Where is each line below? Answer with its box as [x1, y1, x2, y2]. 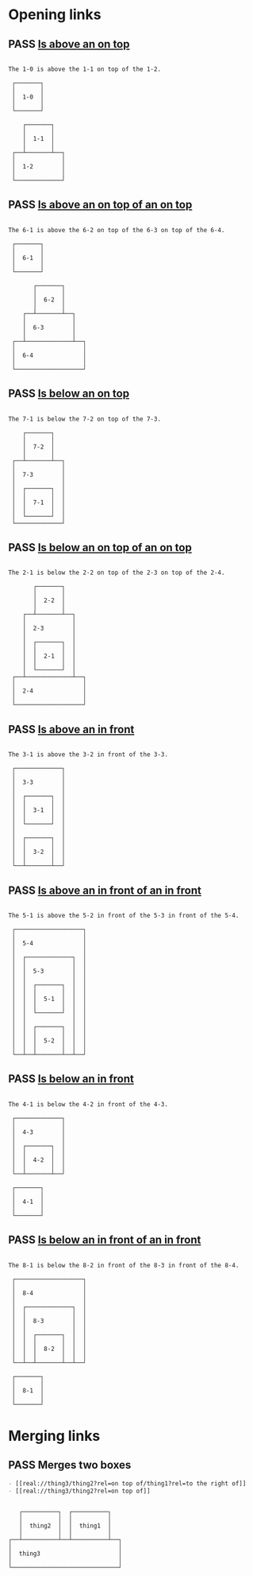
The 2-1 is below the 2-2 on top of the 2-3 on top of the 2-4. [8, 569, 225, 577]
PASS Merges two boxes [8, 1458, 132, 1472]
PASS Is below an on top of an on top [8, 541, 192, 554]
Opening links [8, 6, 102, 24]
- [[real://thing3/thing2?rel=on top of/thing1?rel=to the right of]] [8, 1479, 247, 1488]
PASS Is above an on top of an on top [8, 198, 193, 212]
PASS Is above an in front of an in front [8, 883, 202, 897]
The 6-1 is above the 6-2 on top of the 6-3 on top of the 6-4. [8, 226, 225, 234]
